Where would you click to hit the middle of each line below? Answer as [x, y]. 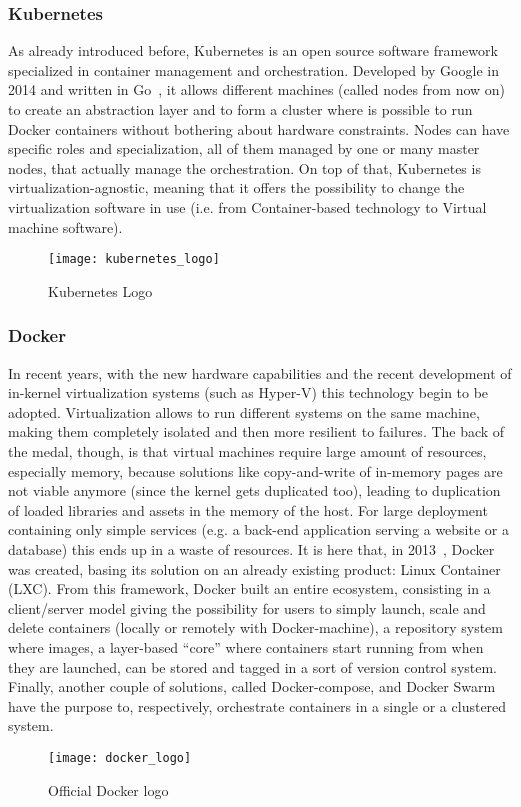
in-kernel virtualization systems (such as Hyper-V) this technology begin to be [248, 392]
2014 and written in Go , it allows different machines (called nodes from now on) [257, 89]
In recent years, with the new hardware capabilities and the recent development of [260, 372]
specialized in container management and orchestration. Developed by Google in [253, 69]
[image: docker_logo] [120, 757]
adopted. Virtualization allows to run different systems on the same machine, [244, 411]
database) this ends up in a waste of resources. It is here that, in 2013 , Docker [251, 548]
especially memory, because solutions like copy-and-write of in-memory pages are [255, 470]
